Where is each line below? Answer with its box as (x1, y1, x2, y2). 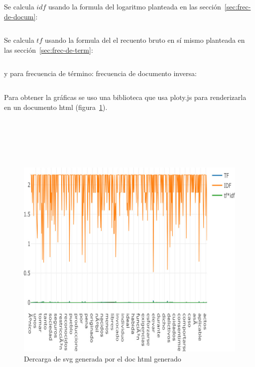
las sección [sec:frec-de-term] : (4, 44, 93, 55)
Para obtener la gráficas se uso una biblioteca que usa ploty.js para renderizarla (4, 92, 247, 102)
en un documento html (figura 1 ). (4, 101, 108, 112)
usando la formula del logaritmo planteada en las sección (48, 1, 221, 11)
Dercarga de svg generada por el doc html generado (24, 353, 181, 364)
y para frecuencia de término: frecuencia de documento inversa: (4, 68, 197, 79)
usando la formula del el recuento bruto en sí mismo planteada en (44, 35, 245, 45)
